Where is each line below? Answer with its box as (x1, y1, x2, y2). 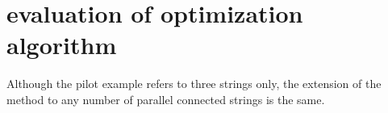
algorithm (6, 28, 117, 61)
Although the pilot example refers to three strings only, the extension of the (6, 75, 382, 92)
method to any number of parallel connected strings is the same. (6, 90, 325, 107)
